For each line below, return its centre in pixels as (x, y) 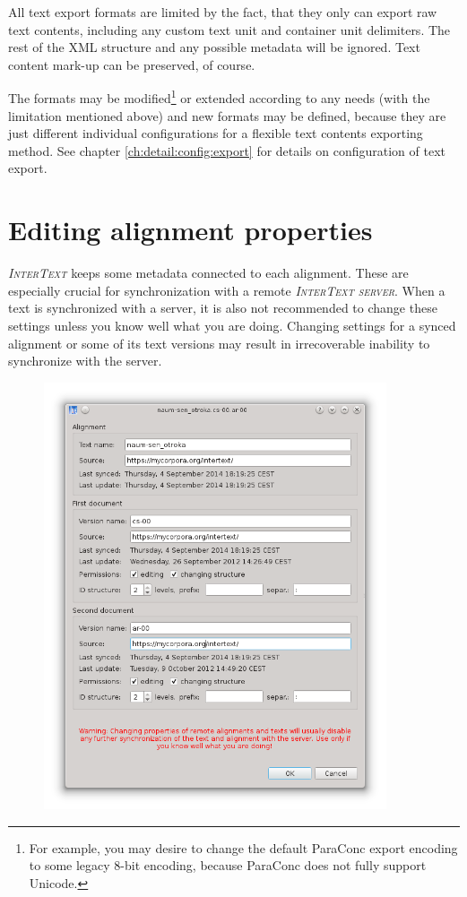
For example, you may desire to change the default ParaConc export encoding (243, 847)
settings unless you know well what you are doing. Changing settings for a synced (232, 325)
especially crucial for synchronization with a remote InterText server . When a (227, 290)
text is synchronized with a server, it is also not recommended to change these (223, 308)
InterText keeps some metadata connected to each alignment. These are (208, 273)
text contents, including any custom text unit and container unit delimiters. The (229, 29)
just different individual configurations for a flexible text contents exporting (216, 133)
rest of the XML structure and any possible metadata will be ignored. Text (214, 47)
